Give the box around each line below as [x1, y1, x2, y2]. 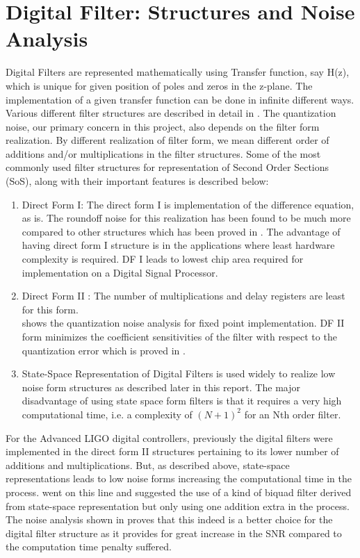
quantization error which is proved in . [22, 343, 186, 357]
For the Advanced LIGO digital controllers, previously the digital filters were [6, 430, 333, 445]
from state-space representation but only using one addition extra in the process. [6, 498, 350, 513]
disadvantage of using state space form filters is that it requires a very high [22, 393, 342, 408]
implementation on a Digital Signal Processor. [22, 265, 218, 279]
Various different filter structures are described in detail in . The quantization [6, 106, 336, 120]
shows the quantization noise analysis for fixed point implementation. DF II [22, 315, 345, 330]
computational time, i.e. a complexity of [22, 407, 193, 421]
